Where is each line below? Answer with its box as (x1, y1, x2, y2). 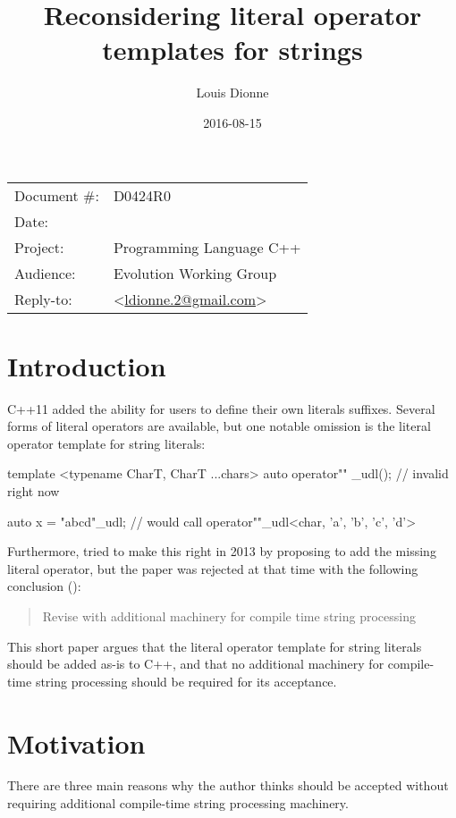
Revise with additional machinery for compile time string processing (42, 606, 416, 625)
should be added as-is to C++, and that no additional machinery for (7, 654, 384, 673)
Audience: (14, 262, 76, 283)
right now (7, 482, 60, 500)
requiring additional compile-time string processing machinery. (7, 794, 349, 813)
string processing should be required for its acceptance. (35, 671, 337, 690)
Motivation (7, 724, 146, 761)
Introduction (7, 347, 166, 384)
